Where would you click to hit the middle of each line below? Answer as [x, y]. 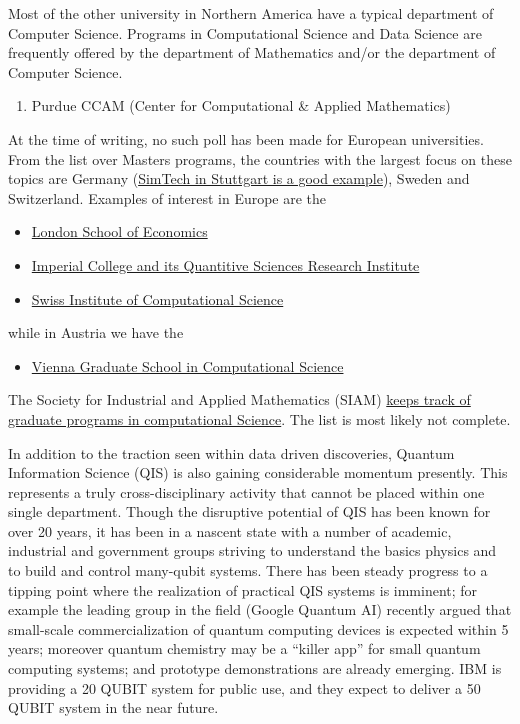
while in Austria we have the [96, 332]
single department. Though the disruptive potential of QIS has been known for [249, 511]
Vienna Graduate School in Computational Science [187, 365]
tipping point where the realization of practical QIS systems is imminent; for [243, 589]
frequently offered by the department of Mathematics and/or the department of [252, 52]
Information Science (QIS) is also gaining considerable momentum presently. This [258, 472]
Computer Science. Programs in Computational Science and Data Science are [245, 32]
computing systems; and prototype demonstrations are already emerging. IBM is [255, 668]
